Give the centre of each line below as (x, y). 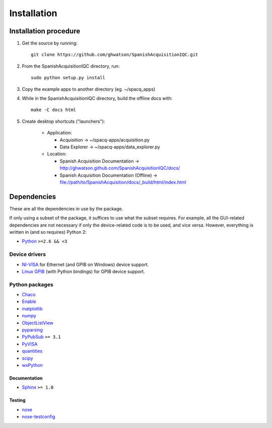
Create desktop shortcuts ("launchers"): (63, 121)
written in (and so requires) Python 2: (48, 232)
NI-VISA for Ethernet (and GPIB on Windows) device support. (85, 264)
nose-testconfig (39, 417)
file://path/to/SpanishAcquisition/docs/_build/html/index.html (123, 182)
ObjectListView (38, 323)
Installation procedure (45, 31)
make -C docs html (54, 110)
